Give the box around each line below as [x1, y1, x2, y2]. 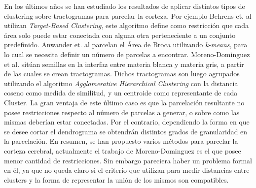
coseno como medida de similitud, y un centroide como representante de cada [4, 88, 238, 98]
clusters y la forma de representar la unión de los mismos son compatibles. [4, 174, 229, 185]
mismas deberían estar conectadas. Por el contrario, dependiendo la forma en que [4, 117, 250, 127]
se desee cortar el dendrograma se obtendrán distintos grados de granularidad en [4, 126, 248, 136]
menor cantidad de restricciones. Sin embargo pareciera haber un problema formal [4, 155, 252, 165]
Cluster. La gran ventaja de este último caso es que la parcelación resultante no [4, 97, 245, 107]
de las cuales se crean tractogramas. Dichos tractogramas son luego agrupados [4, 68, 240, 79]
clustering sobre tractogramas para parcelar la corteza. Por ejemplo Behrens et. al [4, 10, 252, 21]
